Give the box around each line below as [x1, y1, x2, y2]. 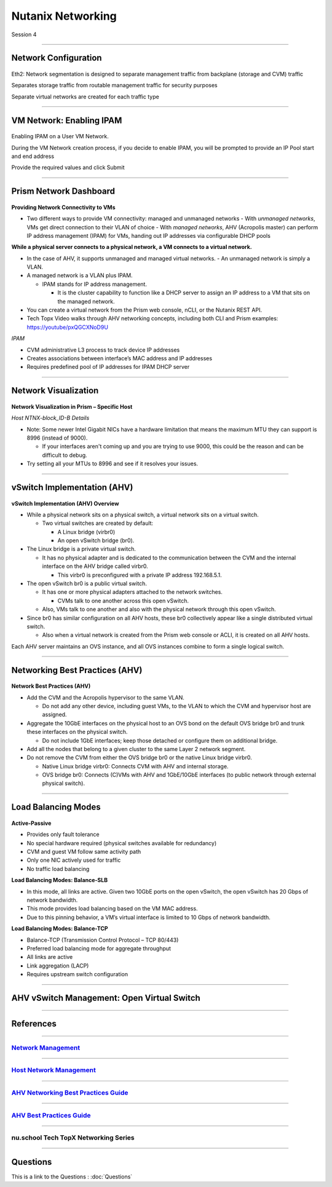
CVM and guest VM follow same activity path [26, 848, 141, 856]
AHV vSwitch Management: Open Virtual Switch [11, 993, 201, 1003]
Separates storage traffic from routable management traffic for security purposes [11, 82, 218, 89]
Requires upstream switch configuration [26, 971, 128, 978]
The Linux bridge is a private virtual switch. [26, 545, 136, 553]
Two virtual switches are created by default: [42, 519, 154, 527]
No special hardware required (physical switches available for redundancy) [26, 839, 217, 846]
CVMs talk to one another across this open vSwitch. [57, 597, 189, 604]
